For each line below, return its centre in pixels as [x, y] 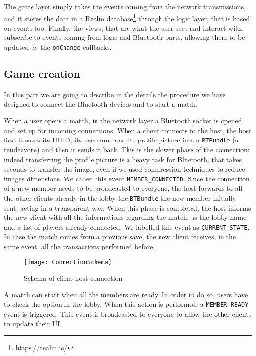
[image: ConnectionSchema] [68, 262]
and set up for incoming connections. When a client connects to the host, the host [128, 130]
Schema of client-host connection [73, 278]
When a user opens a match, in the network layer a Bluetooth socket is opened [123, 121]
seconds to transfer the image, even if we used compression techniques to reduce [125, 169]
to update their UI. [33, 323]
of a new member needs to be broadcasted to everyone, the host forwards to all [123, 188]
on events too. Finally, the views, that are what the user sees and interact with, [124, 27]
